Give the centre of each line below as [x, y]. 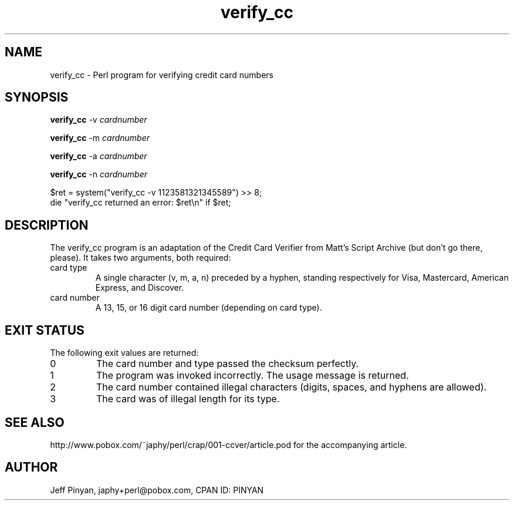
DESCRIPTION [47, 225]
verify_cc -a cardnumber [99, 156]
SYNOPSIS [37, 97]
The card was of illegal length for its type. [188, 399]
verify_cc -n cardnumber [99, 174]
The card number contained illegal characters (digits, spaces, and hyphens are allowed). [291, 387]
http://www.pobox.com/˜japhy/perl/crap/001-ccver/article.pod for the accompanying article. [229, 445]
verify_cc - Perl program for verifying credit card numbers [162, 75]
